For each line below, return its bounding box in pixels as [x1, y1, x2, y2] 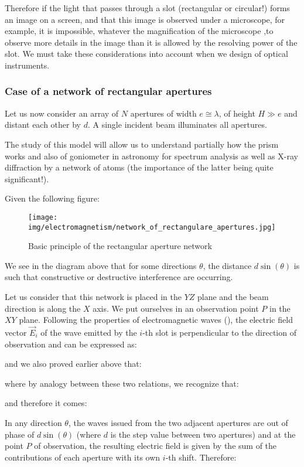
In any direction [5, 417, 62, 428]
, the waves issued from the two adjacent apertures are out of [68, 417, 288, 428]
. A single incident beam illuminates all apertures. [87, 118, 267, 131]
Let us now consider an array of [5, 107, 119, 119]
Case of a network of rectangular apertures [5, 84, 212, 98]
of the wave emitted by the [40, 326, 137, 339]
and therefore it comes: [5, 397, 87, 409]
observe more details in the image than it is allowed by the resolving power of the [5, 36, 298, 48]
